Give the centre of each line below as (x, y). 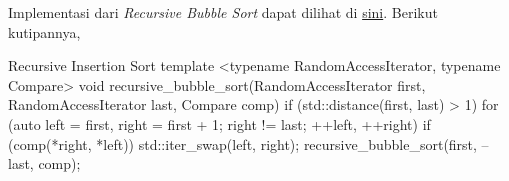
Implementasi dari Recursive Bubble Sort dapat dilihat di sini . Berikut (223, 12)
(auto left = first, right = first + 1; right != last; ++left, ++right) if (219, 123)
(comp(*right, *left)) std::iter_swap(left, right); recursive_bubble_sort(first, (242, 143)
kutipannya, (44, 31)
